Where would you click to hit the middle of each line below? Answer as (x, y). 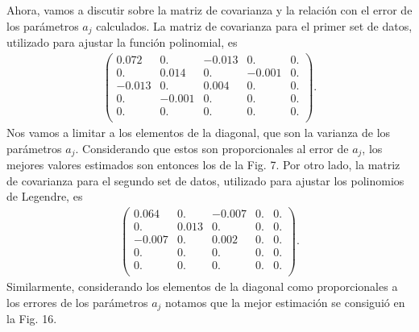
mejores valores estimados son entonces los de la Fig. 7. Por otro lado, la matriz (203, 164)
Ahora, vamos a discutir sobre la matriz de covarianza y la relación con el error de (209, 10)
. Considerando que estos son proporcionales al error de (212, 148)
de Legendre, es (45, 196)
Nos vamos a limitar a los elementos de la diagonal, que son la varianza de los (199, 132)
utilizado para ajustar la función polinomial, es (122, 42)
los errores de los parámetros (77, 302)
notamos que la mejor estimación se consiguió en (285, 302)
